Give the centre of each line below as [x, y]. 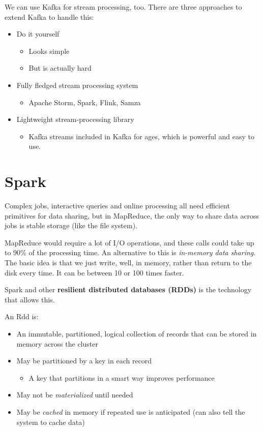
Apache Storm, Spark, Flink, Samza [85, 102]
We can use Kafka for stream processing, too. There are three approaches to [123, 7]
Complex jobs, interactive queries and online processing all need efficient [117, 206]
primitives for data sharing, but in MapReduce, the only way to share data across [132, 215]
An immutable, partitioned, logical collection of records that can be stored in [137, 333]
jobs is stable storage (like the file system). [71, 225]
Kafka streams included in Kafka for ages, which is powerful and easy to [142, 136]
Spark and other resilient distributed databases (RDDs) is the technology [128, 289]
